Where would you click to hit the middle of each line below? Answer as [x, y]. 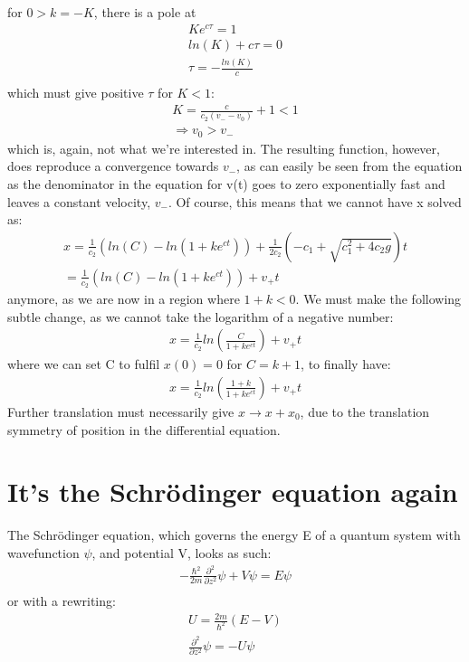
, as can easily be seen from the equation [349, 166]
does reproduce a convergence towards [113, 166]
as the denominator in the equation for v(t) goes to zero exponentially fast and [226, 184]
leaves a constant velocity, [79, 201]
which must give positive [76, 92]
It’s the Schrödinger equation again [233, 492]
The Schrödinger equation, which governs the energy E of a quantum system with [234, 535]
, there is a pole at [145, 12]
